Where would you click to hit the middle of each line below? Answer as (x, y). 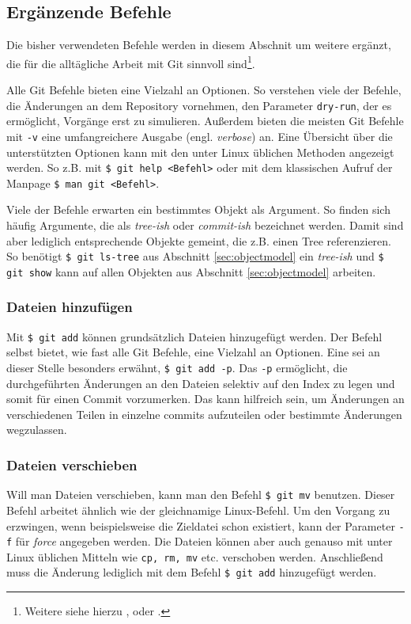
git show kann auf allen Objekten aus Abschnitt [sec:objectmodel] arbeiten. (191, 271)
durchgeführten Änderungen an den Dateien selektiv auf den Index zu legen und (201, 383)
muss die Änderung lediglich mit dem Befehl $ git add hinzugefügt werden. (192, 572)
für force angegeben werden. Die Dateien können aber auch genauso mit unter (204, 541)
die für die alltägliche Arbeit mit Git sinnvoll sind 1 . (131, 62)
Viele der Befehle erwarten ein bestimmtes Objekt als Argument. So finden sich (198, 209)
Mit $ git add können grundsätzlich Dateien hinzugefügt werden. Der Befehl (194, 336)
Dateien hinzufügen (70, 307)
